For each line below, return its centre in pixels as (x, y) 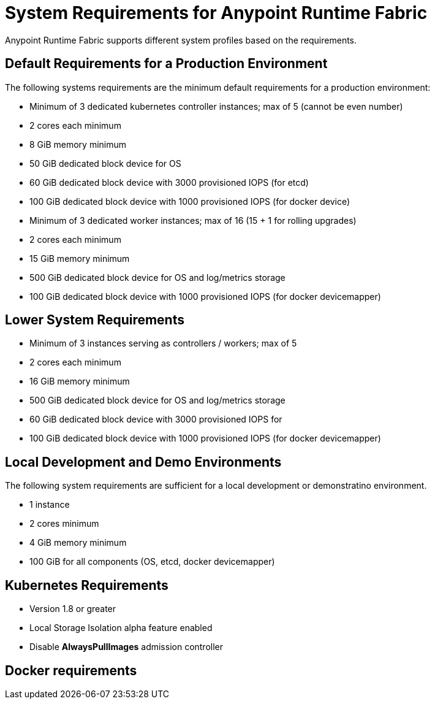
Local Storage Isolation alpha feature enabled (121, 628)
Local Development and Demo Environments (143, 462)
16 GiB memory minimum (80, 381)
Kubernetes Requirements (87, 585)
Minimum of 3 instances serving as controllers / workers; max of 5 (163, 343)
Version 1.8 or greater (73, 609)
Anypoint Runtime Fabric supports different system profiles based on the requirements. (181, 40)
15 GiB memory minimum (80, 258)
